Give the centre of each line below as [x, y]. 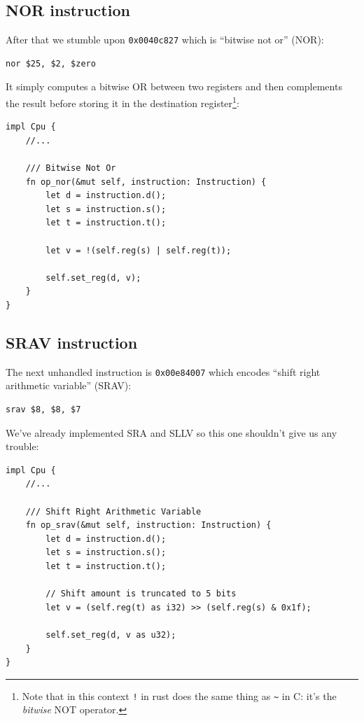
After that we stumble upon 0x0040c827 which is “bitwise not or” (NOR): [165, 40]
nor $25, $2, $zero [51, 63]
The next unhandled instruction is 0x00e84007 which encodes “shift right [163, 371]
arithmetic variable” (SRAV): [69, 385]
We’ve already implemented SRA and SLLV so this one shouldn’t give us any [171, 432]
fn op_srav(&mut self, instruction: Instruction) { [148, 525]
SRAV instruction [72, 342]
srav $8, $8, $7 [43, 410]
